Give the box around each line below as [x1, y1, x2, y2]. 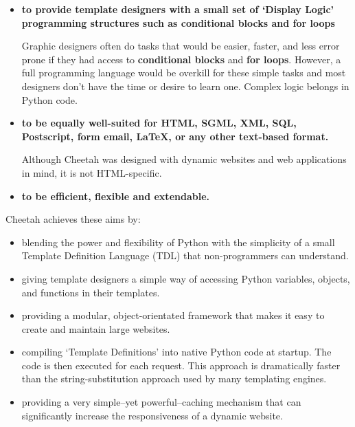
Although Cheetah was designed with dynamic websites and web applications [21, 152, 347, 166]
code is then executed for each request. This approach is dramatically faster [21, 358, 341, 372]
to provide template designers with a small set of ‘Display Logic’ [21, 2, 334, 16]
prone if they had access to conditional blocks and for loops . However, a [21, 52, 341, 66]
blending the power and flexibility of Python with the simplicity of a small [21, 234, 335, 249]
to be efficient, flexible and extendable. [21, 188, 209, 203]
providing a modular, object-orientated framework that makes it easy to [21, 308, 325, 322]
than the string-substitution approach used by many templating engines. [21, 371, 327, 386]
